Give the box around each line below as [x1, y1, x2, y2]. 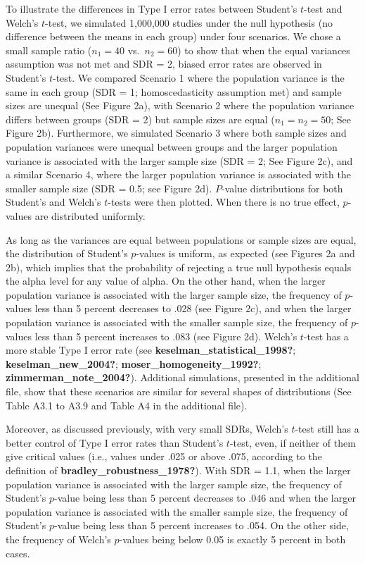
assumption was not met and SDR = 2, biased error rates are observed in [6, 56, 322, 71]
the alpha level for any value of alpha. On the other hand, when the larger [6, 273, 326, 288]
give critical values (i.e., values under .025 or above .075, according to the [6, 449, 322, 464]
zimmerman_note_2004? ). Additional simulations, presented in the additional [6, 370, 359, 385]
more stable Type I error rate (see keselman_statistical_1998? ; [6, 342, 296, 357]
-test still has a [295, 421, 359, 436]
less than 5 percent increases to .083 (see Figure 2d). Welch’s [34, 328, 297, 343]
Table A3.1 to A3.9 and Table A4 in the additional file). [6, 397, 248, 412]
